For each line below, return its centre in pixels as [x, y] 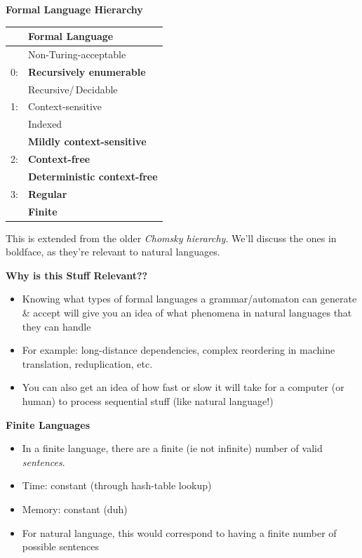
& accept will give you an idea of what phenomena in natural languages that [187, 312]
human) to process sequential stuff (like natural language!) [148, 400]
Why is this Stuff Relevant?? [77, 275]
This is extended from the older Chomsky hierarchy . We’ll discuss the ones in [171, 238]
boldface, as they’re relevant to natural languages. [113, 252]
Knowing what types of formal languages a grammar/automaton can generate [189, 299]
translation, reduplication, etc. [87, 363]
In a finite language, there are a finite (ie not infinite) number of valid [172, 448]
